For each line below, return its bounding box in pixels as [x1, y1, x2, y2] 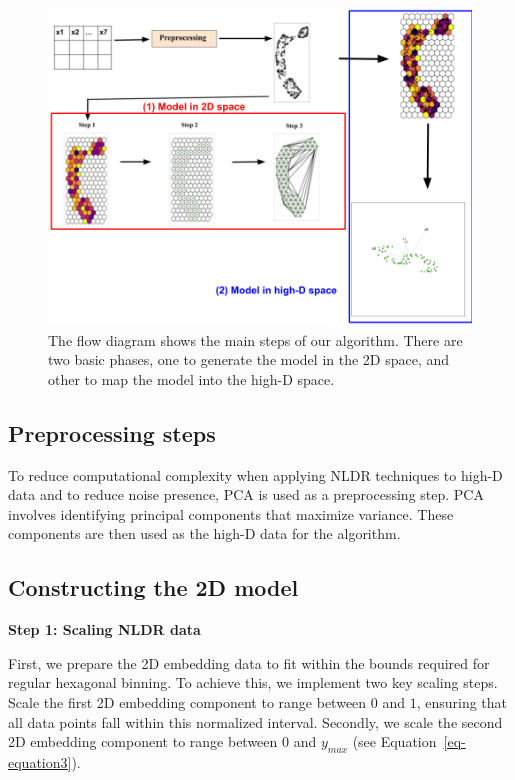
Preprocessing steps [8, 417, 216, 448]
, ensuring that [416, 691, 508, 712]
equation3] [8, 751, 72, 772]
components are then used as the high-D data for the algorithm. [8, 523, 401, 544]
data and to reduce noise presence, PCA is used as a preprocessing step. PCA [8, 484, 484, 505]
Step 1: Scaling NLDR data [8, 619, 201, 640]
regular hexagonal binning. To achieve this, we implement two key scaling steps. [8, 672, 498, 693]
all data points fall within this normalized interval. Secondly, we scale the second [8, 711, 503, 732]
